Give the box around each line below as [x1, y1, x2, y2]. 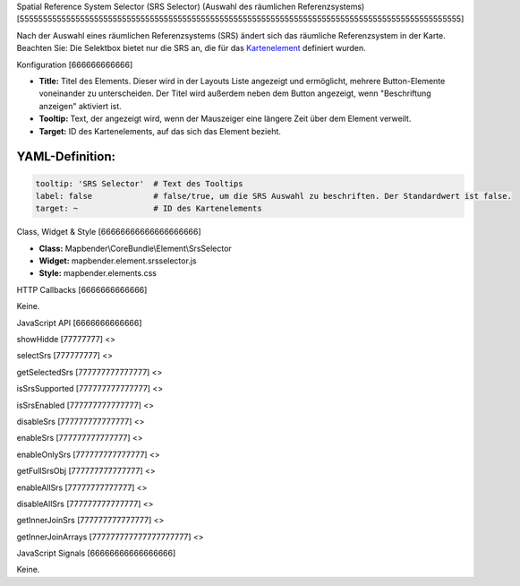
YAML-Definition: [16, 149, 116, 165]
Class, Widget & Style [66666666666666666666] [16, 227, 201, 237]
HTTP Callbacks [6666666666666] [16, 284, 148, 295]
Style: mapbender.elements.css [38, 268, 157, 279]
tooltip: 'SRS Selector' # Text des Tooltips [35, 178, 243, 188]
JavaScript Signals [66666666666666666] [16, 547, 176, 559]
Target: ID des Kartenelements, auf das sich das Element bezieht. [38, 125, 282, 136]
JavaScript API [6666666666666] [16, 317, 142, 328]
